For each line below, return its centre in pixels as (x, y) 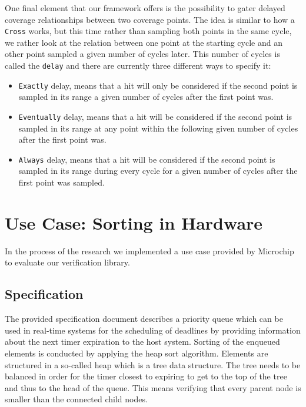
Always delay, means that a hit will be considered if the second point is (147, 159)
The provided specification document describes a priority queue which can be (144, 319)
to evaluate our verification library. (67, 262)
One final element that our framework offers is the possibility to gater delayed (145, 8)
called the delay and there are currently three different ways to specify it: (138, 65)
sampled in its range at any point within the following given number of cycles (158, 128)
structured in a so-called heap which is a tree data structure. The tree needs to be (153, 364)
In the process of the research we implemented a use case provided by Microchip (149, 250)
